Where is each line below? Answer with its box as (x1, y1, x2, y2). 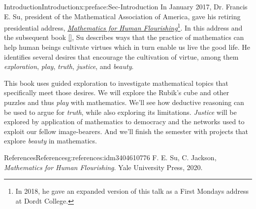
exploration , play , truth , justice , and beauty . (4, 61, 134, 71)
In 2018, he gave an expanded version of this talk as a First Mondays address (15, 186, 249, 196)
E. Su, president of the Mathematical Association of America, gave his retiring (4, 11, 241, 21)
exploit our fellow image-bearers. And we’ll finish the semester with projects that (4, 126, 249, 136)
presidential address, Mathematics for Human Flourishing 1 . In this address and (4, 21, 243, 33)
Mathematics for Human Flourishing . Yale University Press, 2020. (4, 162, 203, 172)
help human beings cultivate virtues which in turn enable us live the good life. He (4, 42, 251, 52)
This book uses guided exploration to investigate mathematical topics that (4, 77, 228, 88)
